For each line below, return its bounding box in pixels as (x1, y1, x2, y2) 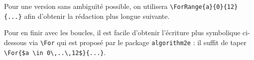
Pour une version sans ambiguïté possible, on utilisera (4, 1, 168, 11)
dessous (4, 37, 27, 47)
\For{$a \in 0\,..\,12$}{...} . (4, 47, 106, 57)
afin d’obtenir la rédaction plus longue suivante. (24, 10, 170, 21)
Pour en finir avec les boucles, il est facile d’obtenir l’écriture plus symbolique (4, 27, 241, 38)
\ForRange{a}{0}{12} (170, 3, 238, 10)
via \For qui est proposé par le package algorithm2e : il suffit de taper (28, 37, 247, 47)
